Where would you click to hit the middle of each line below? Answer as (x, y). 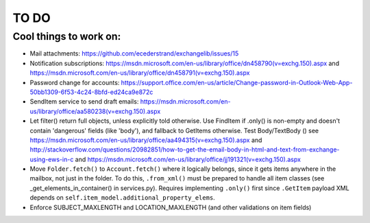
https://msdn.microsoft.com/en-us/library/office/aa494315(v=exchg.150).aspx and (146, 140)
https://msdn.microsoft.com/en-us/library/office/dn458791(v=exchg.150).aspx (140, 73)
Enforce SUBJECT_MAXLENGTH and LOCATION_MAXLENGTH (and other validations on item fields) (171, 207)
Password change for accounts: (75, 82)
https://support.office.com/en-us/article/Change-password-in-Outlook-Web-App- (237, 82)
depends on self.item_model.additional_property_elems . (122, 198)
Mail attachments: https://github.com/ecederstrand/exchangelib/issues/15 (134, 54)
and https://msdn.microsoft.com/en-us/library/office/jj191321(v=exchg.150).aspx (188, 159)
